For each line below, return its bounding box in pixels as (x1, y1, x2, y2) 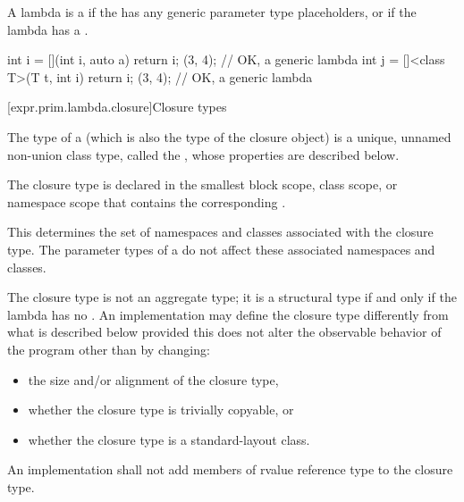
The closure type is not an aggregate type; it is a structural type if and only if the (7, 288, 457, 306)
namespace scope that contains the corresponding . (7, 192, 286, 211)
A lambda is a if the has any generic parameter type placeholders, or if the (7, 3, 417, 21)
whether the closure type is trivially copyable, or (28, 400, 294, 419)
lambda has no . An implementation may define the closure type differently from (7, 305, 449, 323)
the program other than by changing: (7, 339, 210, 358)
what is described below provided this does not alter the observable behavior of (7, 322, 442, 341)
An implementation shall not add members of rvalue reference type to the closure (7, 460, 453, 479)
